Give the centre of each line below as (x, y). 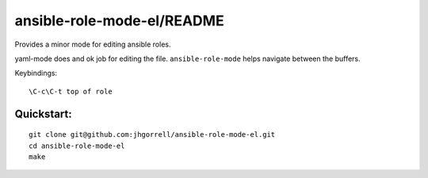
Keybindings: (36, 73)
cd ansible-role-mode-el (77, 146)
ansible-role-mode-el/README (120, 21)
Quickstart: (44, 114)
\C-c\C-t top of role (71, 91)
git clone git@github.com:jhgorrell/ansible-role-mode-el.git (152, 135)
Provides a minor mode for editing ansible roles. (93, 44)
